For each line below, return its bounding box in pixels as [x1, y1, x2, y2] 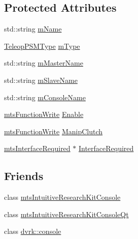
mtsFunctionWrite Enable [4, 109, 84, 119]
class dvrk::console [4, 226, 61, 236]
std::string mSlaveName [4, 74, 78, 85]
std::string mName [4, 23, 62, 34]
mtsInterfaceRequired [4, 143, 71, 154]
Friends [4, 168, 44, 184]
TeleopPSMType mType [4, 40, 80, 51]
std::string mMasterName [4, 57, 83, 68]
